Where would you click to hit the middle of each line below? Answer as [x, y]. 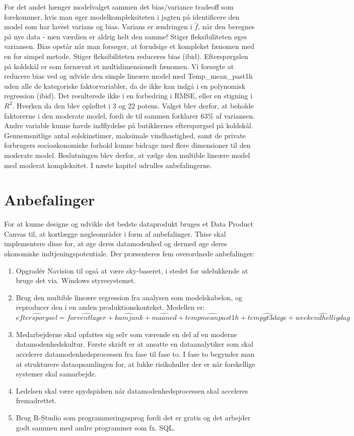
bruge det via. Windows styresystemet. [76, 280]
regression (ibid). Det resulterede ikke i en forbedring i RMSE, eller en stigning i [128, 96]
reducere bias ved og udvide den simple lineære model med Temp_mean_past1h [128, 76]
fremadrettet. [36, 400]
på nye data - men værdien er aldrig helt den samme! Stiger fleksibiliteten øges [126, 36]
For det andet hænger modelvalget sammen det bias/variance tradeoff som [119, 7]
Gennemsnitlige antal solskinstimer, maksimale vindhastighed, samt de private [125, 135]
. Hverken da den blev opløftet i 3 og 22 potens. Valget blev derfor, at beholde [133, 105]
